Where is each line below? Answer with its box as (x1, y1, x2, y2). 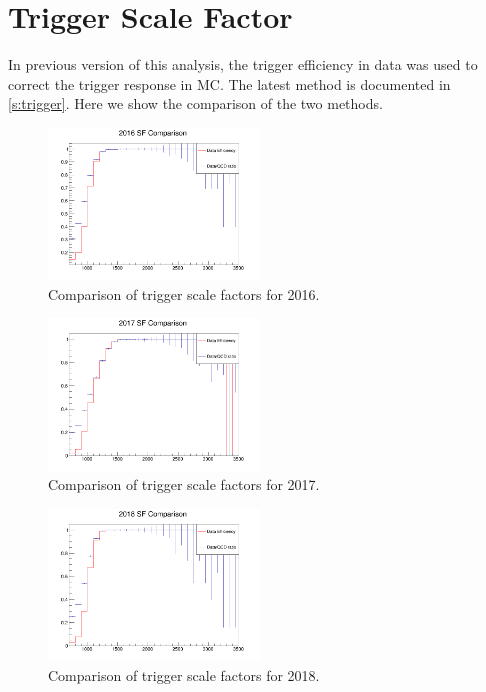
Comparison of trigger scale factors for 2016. (48, 283, 320, 304)
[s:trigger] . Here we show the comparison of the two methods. (8, 93, 383, 114)
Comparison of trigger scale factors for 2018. (48, 664, 320, 685)
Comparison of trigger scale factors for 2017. (48, 474, 320, 495)
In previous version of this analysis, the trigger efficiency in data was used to (8, 54, 478, 75)
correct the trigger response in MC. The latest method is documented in (8, 73, 451, 94)
